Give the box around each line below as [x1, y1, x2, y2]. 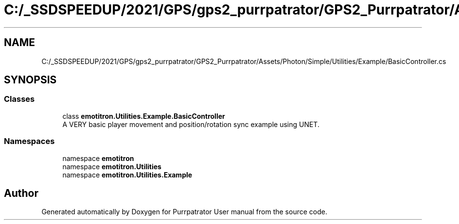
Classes [4, 94, 35, 104]
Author [4, 187, 38, 199]
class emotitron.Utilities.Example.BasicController [62, 112, 225, 120]
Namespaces [4, 136, 55, 146]
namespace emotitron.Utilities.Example [62, 170, 193, 179]
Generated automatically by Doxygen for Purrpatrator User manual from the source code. [41, 208, 327, 216]
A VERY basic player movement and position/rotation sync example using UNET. [62, 120, 319, 128]
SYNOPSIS [4, 74, 57, 86]
